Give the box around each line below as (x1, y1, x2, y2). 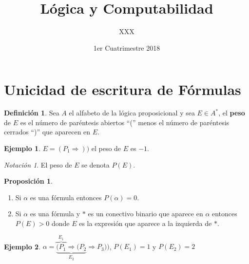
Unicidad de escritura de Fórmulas (4, 79, 241, 99)
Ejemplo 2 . (4, 241, 41, 251)
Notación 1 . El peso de (4, 159, 72, 170)
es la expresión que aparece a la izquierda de (79, 218, 212, 228)
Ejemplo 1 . (4, 143, 41, 153)
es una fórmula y (30, 208, 80, 219)
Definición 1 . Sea (4, 108, 59, 118)
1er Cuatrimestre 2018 (93, 42, 160, 53)
